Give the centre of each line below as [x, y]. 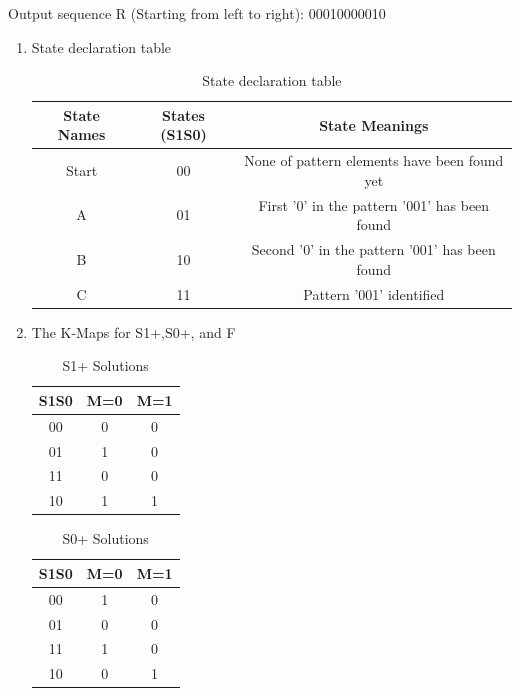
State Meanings [374, 124]
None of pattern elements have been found [374, 160]
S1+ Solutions [105, 365]
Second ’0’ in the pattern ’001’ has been [373, 249]
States [183, 114]
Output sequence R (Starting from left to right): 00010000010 [197, 13]
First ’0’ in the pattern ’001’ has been [374, 204]
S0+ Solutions [105, 538]
